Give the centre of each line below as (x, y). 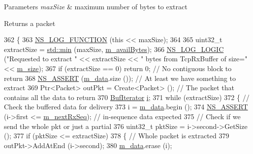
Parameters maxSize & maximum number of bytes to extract (96, 6)
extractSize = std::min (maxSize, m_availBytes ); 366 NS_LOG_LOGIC (114, 49)
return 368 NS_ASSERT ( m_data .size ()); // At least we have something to (120, 78)
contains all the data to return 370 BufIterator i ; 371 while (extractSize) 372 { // (127, 97)
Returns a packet (30, 23)
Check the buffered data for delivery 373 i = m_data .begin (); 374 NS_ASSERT (126, 107)
